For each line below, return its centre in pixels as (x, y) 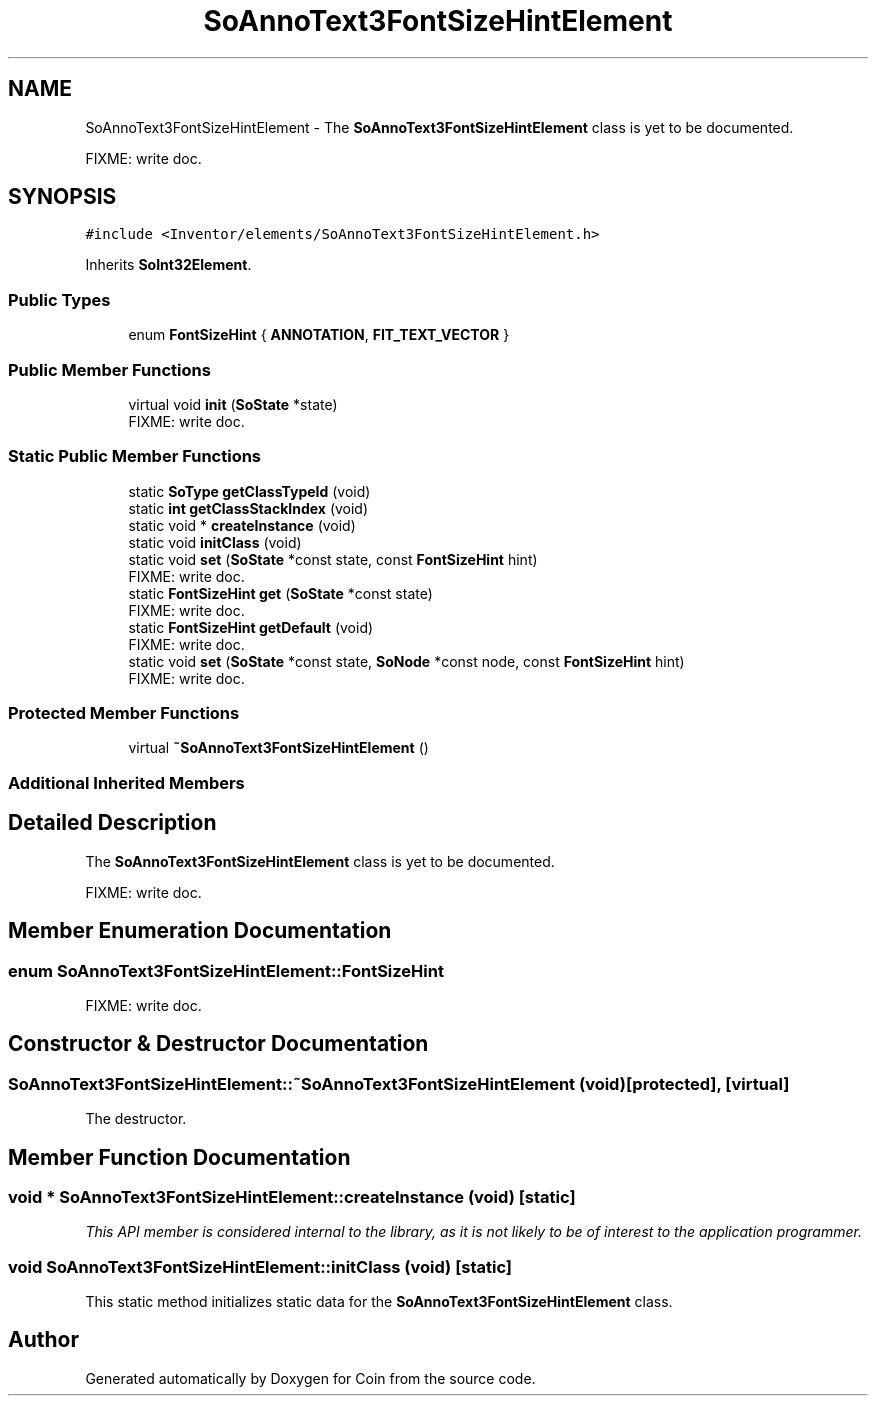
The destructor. (136, 1119)
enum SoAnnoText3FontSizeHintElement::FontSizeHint (226, 970)
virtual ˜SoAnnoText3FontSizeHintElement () (278, 748)
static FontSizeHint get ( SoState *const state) (280, 593)
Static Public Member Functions (135, 456)
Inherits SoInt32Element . (168, 265)
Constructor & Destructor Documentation (218, 1044)
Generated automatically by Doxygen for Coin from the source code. (310, 1378)
